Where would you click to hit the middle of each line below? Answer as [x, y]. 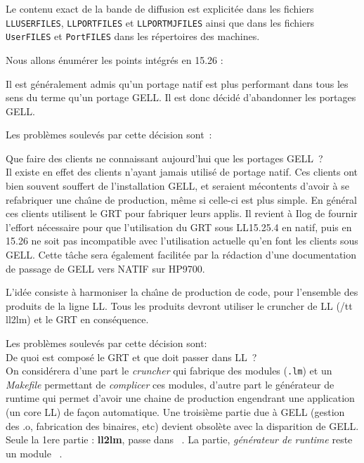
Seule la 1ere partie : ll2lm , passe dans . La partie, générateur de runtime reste [179, 439]
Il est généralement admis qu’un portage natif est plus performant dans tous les [177, 83]
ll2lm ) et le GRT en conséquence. [77, 319]
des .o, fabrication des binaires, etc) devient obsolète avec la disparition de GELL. [182, 425]
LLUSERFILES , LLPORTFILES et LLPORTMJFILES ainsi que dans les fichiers [160, 22]
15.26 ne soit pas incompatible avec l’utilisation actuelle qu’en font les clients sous [182, 241]
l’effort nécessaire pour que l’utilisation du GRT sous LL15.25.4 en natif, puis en [179, 227]
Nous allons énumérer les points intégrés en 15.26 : [115, 59]
